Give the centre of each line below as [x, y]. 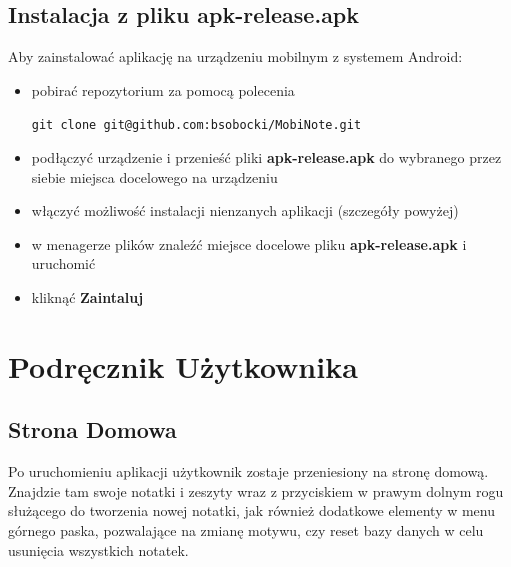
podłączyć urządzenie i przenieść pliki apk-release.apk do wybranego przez [266, 157]
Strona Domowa [92, 429]
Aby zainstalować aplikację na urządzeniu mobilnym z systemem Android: [235, 56]
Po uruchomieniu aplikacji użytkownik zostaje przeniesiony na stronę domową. [248, 471]
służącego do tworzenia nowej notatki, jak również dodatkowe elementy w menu [252, 510]
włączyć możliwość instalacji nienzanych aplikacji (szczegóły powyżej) [245, 210]
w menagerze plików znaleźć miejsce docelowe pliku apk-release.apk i [249, 243]
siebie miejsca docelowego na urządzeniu [154, 176]
